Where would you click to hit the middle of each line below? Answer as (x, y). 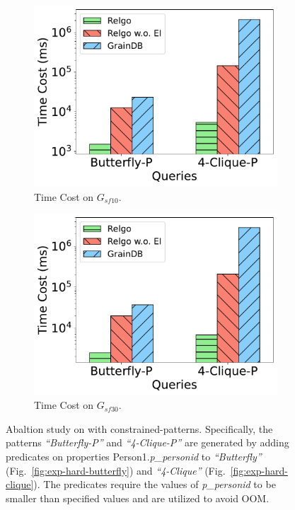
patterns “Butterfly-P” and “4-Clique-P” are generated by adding (147, 442)
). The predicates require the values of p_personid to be (155, 484)
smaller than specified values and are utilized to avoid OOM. (138, 498)
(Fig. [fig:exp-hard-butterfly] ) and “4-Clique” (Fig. (116, 470)
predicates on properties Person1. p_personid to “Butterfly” (134, 456)
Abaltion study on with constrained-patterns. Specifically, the (139, 428)
